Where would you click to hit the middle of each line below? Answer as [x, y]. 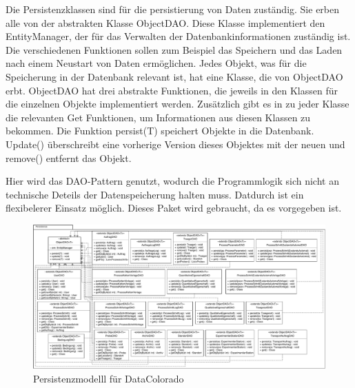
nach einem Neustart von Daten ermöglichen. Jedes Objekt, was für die [156, 63]
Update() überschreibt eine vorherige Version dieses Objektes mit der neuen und [175, 144]
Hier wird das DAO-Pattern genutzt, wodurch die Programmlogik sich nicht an [172, 181]
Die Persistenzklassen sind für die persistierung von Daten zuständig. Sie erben [173, 9]
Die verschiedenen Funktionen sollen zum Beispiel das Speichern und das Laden [174, 49]
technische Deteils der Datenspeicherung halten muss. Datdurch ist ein [155, 194]
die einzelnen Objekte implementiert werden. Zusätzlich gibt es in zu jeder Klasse [177, 104]
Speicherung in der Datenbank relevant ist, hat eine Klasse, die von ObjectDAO [174, 76]
